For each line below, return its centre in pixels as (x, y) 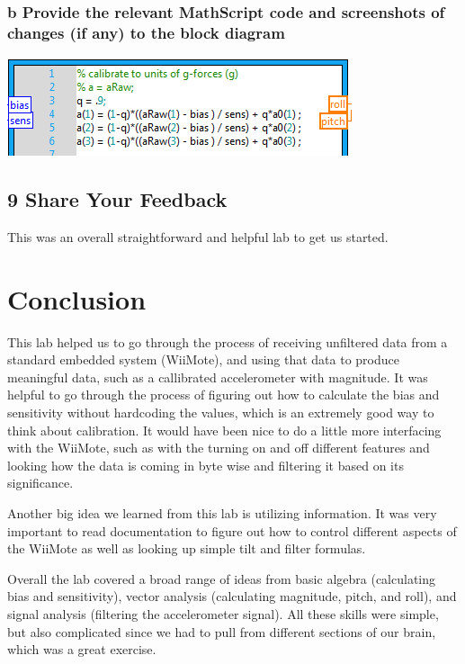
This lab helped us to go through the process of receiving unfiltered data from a (228, 341)
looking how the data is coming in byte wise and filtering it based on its (206, 465)
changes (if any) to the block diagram (146, 32)
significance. (40, 483)
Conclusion (77, 298)
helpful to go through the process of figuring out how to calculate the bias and (224, 395)
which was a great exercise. (82, 649)
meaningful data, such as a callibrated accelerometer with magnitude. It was (218, 377)
